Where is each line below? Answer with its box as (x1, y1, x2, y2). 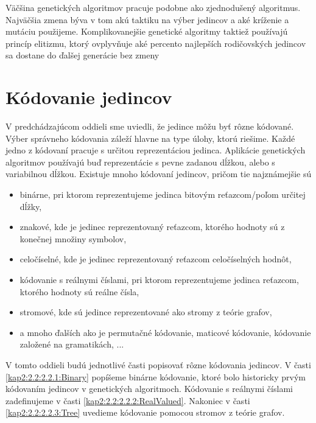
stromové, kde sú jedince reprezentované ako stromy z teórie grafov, (19, 306, 272, 318)
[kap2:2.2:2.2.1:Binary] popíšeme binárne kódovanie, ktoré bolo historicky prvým (5, 370, 306, 383)
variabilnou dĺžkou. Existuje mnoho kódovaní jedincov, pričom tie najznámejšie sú (5, 167, 312, 180)
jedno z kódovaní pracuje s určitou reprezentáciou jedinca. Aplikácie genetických (5, 144, 306, 156)
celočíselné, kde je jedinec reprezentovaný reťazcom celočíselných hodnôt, (19, 253, 292, 265)
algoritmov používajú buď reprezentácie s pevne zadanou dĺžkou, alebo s (5, 155, 275, 168)
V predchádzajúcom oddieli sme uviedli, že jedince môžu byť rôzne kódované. (5, 120, 294, 133)
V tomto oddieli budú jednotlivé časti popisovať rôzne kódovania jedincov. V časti (5, 358, 311, 371)
